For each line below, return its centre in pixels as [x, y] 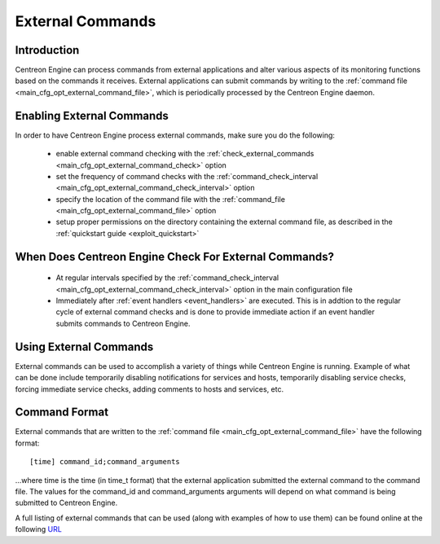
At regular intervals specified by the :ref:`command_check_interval [167, 278]
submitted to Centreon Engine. [66, 503]
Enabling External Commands [92, 115]
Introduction [47, 50]
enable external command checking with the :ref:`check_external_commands [185, 154]
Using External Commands [84, 347]
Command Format [62, 412]
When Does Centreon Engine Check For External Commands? [174, 257]
